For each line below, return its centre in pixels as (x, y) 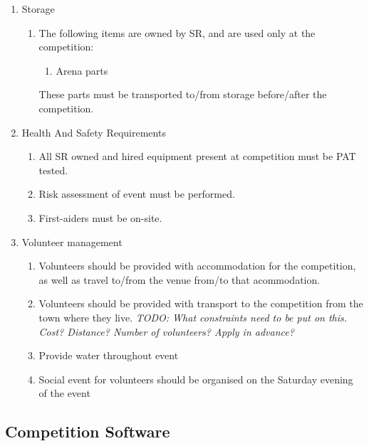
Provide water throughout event (109, 355)
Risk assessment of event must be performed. (137, 194)
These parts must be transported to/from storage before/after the (183, 94)
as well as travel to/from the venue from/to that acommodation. (180, 279)
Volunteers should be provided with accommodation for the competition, (197, 266)
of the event (64, 393)
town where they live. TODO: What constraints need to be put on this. (193, 317)
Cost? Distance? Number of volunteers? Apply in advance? (166, 331)
